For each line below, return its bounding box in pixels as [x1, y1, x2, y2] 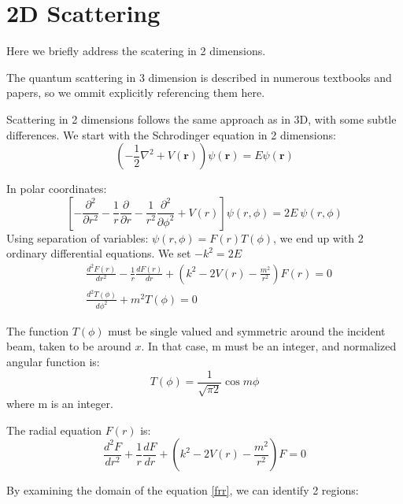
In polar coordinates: [6, 180, 107, 197]
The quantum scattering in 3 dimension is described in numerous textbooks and [6, 69, 392, 85]
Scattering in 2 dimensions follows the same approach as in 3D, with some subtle [6, 110, 397, 127]
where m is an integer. [6, 395, 113, 411]
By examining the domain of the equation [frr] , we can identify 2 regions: [6, 482, 359, 498]
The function [6, 322, 68, 339]
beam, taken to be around [6, 338, 131, 354]
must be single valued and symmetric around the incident [108, 322, 386, 339]
